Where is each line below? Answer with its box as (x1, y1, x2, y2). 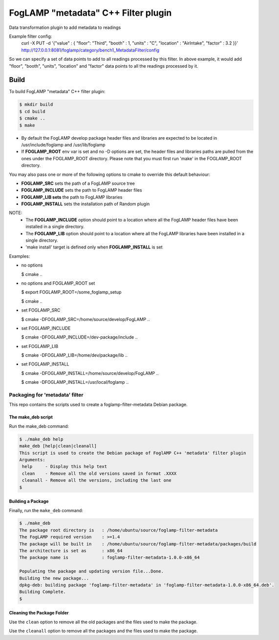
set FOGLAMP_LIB (21, 343, 59, 349)
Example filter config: (9, 33, 52, 39)
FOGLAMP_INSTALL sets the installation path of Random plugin (21, 201, 150, 207)
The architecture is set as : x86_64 (19, 548, 123, 554)
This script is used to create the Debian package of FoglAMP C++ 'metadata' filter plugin (19, 450, 246, 456)
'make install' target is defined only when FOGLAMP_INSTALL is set (25, 244, 163, 250)
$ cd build (19, 108, 45, 114)
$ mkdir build (19, 102, 53, 107)
